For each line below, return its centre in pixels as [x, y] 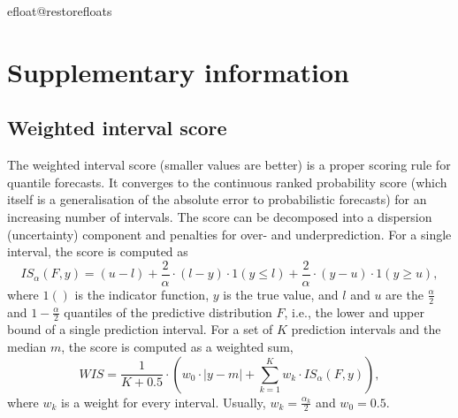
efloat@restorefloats [60, 11]
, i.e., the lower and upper [354, 312]
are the [405, 294]
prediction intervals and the [366, 329]
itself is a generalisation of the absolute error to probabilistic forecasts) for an [217, 199]
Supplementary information [178, 71]
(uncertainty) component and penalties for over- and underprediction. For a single [229, 234]
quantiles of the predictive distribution [168, 312]
